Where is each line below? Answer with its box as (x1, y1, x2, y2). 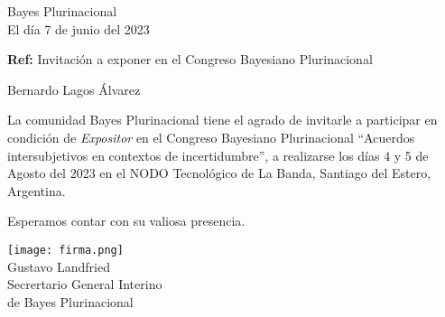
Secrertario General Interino (7, 275, 162, 294)
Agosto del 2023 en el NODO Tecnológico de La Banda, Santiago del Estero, (7, 163, 431, 182)
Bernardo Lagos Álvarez (7, 79, 141, 98)
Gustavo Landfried (7, 256, 110, 275)
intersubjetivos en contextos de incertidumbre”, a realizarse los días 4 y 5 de (7, 145, 429, 164)
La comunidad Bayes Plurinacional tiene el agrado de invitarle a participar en (7, 110, 438, 129)
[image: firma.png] (7, 243, 124, 256)
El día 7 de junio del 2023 (7, 19, 150, 38)
